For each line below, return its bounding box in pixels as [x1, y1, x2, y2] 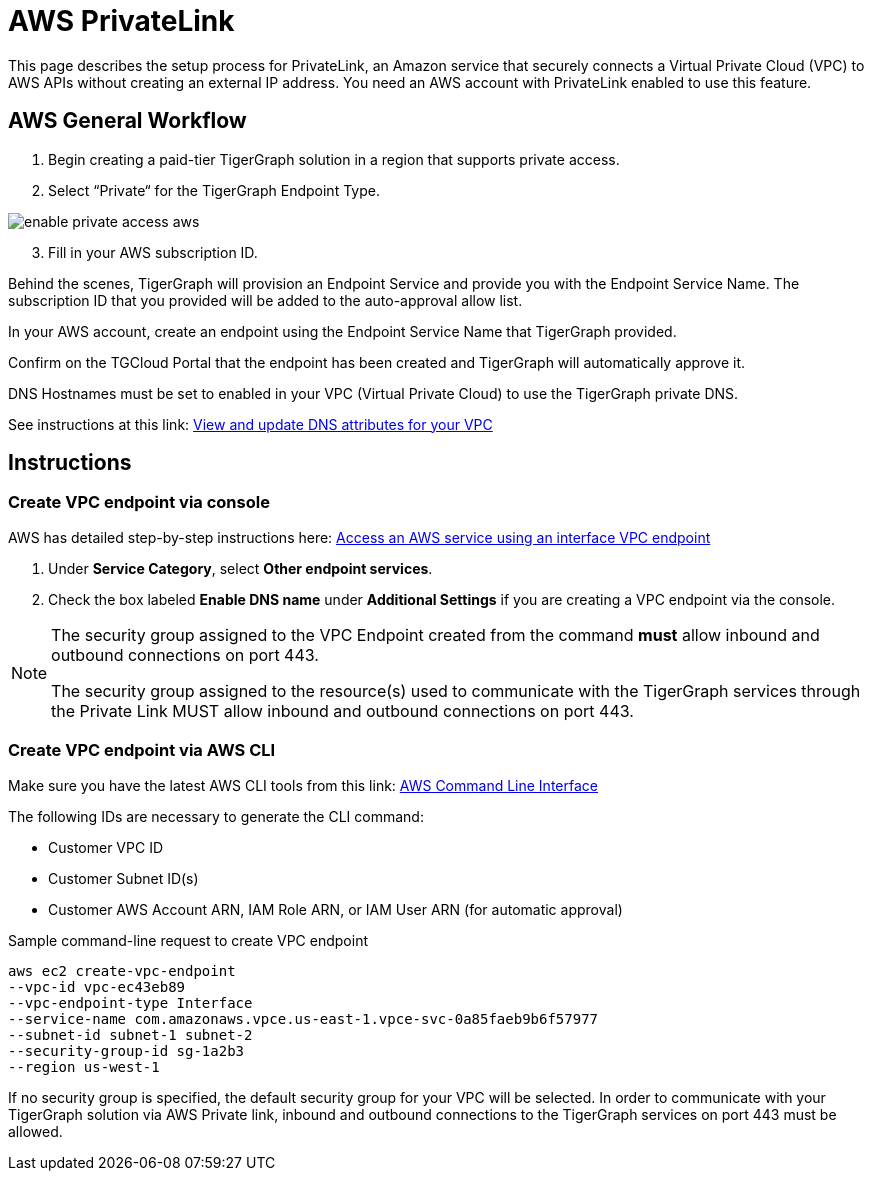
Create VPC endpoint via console [8, 492, 270, 513]
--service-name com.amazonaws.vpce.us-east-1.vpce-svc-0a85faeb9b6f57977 [8, 1010, 599, 1027]
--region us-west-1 [8, 1058, 160, 1075]
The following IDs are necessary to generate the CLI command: [8, 807, 424, 825]
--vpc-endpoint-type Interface [8, 994, 253, 1011]
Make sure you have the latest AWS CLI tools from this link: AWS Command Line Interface [8, 776, 598, 794]
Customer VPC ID [48, 838, 163, 856]
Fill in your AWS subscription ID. [48, 243, 258, 261]
